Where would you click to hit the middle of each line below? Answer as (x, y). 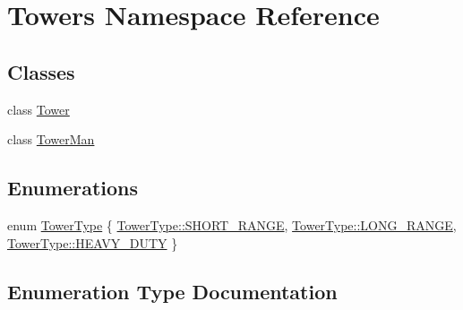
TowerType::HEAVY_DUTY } (93, 242)
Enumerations (73, 188)
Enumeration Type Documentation (172, 291)
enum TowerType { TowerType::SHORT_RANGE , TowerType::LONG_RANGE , (232, 224)
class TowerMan (51, 139)
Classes (41, 71)
